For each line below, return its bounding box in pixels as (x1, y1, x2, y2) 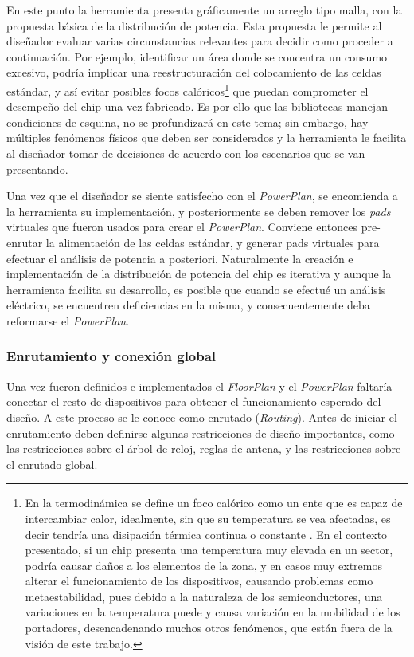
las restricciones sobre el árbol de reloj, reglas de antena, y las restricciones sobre (6, 440, 401, 457)
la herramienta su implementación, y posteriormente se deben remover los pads (6, 203, 391, 219)
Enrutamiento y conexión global (6, 346, 217, 366)
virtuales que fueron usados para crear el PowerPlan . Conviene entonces (6, 218, 358, 235)
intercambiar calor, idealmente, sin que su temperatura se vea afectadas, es (25, 509, 391, 526)
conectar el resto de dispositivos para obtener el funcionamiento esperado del (6, 393, 381, 410)
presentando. (6, 160, 68, 177)
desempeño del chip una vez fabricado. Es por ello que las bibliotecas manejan (6, 98, 388, 115)
